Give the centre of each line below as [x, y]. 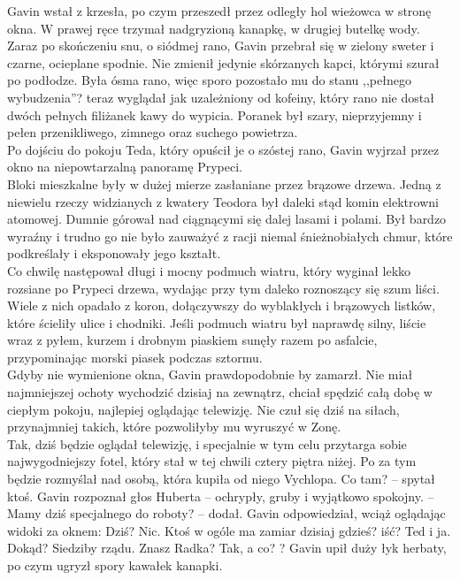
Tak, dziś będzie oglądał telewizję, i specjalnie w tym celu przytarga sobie [207, 443]
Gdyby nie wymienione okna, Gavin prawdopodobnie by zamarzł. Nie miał [210, 374]
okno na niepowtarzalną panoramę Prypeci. [125, 167]
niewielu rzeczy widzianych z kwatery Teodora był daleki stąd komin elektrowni [223, 201]
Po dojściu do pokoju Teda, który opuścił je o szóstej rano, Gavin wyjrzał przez [223, 149]
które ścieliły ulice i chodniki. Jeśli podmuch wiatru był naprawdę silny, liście [217, 322]
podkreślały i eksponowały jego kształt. [114, 253]
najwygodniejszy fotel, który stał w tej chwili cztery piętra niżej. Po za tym [212, 461]
